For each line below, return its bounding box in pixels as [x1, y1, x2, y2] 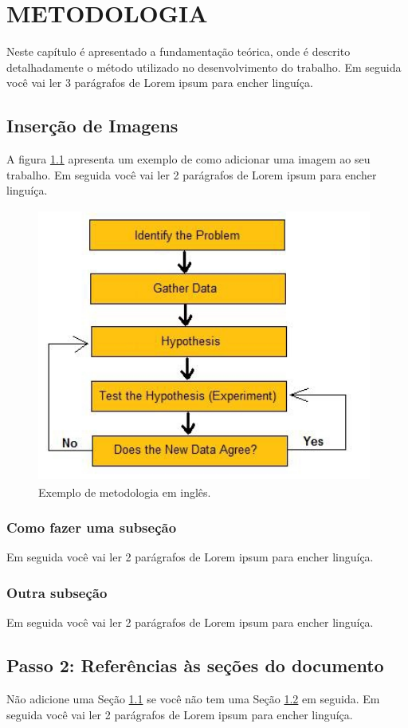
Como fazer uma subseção [6, 517, 177, 537]
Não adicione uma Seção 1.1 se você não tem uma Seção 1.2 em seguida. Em [6, 691, 380, 707]
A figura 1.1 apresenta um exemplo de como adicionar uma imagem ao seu [6, 151, 371, 167]
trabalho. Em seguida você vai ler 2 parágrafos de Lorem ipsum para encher [6, 166, 377, 183]
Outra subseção [6, 582, 108, 602]
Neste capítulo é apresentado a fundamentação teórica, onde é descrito [6, 43, 351, 60]
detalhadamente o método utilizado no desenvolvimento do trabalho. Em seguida [6, 58, 402, 75]
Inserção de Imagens [6, 113, 178, 138]
